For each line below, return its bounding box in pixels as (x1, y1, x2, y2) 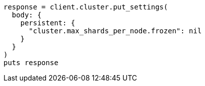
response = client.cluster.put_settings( (3, 3, 168, 11)
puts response (3, 59, 58, 67)
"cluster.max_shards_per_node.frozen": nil (28, 27, 202, 35)
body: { (11, 11, 41, 19)
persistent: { (20, 19, 75, 27)
